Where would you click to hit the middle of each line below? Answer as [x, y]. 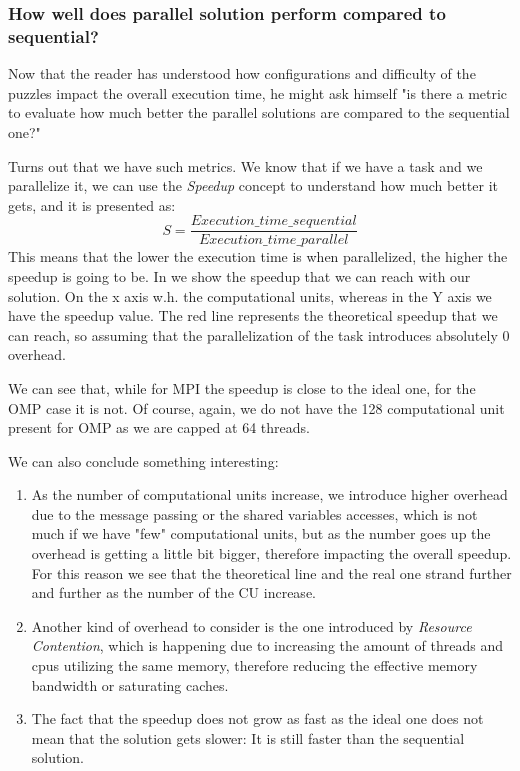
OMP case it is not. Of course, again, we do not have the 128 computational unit [256, 407]
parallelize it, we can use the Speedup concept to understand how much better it [253, 185]
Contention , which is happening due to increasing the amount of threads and [267, 645]
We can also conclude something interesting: [143, 460]
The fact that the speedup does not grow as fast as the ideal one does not [257, 718]
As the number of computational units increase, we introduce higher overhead [269, 494]
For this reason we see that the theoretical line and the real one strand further [271, 572]
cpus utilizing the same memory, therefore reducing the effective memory [254, 665]
